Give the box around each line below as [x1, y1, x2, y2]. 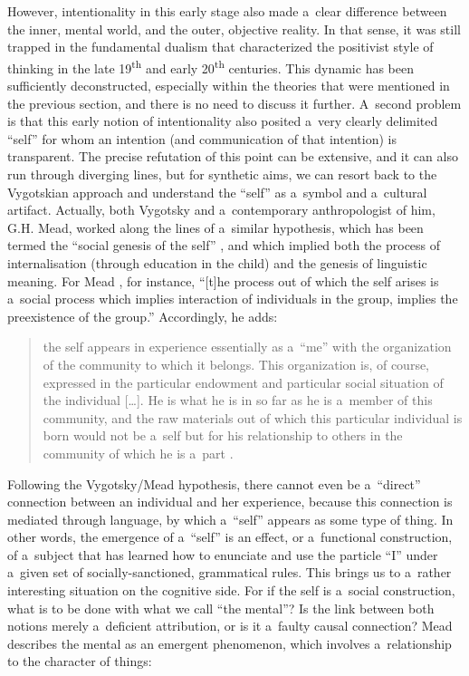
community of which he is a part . [43, 443, 234, 462]
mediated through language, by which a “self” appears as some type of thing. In [7, 509, 454, 528]
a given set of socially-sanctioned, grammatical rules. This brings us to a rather [7, 563, 452, 582]
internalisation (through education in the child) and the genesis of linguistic [7, 253, 427, 272]
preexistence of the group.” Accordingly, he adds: [7, 306, 278, 325]
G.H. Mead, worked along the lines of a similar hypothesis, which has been [7, 217, 424, 237]
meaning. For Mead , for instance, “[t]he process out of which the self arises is [7, 271, 439, 290]
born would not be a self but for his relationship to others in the [43, 426, 403, 445]
